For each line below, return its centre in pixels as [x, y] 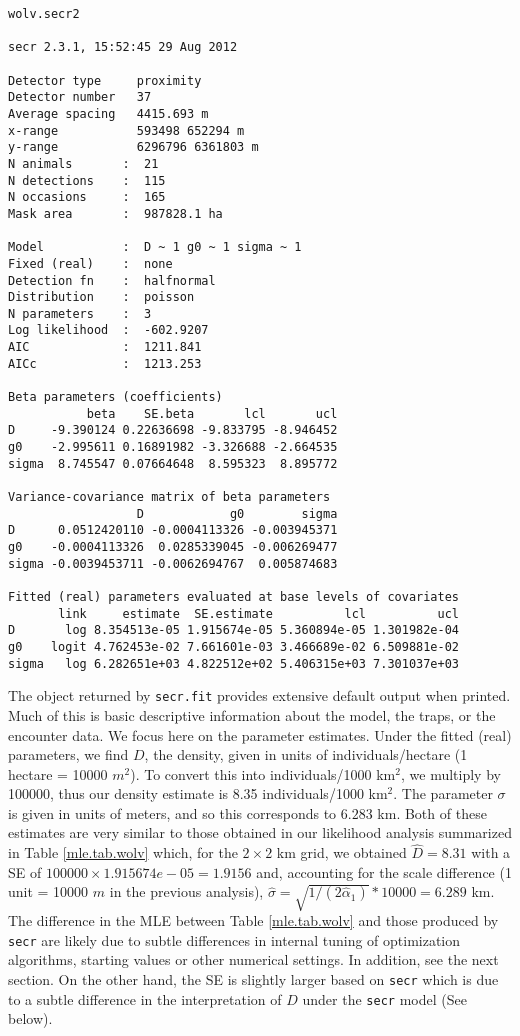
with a [491, 852]
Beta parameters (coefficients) [115, 397]
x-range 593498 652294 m [126, 130]
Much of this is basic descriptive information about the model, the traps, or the [252, 714]
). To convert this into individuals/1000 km [263, 773]
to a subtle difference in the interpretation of [145, 998]
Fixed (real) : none [90, 263]
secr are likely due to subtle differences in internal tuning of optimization [234, 939]
